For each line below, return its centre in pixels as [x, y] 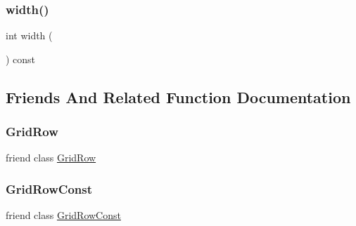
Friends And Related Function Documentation [178, 97]
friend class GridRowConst [63, 215]
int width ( [29, 35]
